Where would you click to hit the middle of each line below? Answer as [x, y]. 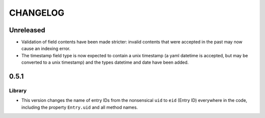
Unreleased [27, 30]
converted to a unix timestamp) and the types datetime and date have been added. [105, 62]
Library [18, 91]
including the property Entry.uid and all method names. [80, 107]
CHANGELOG [37, 13]
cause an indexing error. [46, 48]
